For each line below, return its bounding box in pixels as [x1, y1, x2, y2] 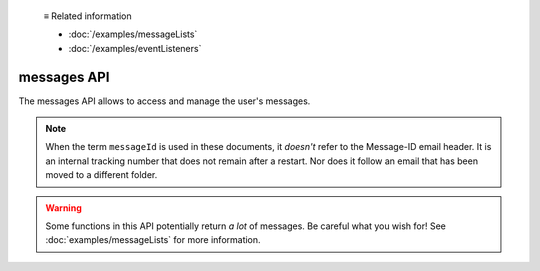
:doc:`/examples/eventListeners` [68, 42, 202, 54]
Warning [45, 201, 82, 214]
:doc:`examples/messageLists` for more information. [45, 234, 261, 246]
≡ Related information [43, 10, 132, 22]
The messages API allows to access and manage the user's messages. [18, 95, 311, 107]
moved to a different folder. [45, 169, 158, 181]
